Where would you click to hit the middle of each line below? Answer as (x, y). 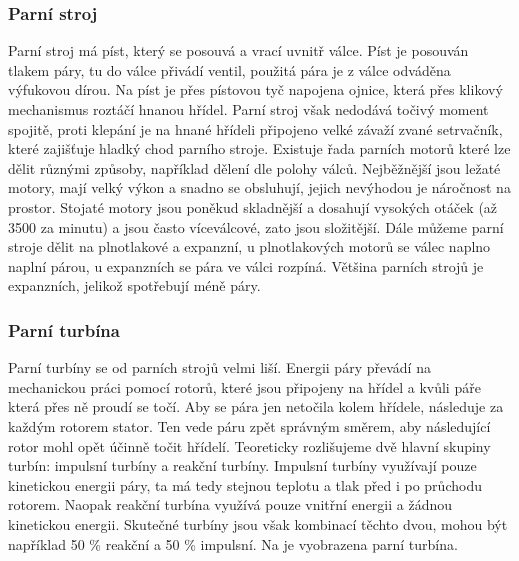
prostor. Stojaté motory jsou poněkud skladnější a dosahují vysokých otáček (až (253, 206)
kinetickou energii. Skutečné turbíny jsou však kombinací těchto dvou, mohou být (258, 523)
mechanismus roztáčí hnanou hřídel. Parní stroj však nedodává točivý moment (248, 109)
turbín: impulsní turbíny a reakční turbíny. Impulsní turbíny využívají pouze (242, 465)
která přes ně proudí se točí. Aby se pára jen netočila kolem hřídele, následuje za (256, 406)
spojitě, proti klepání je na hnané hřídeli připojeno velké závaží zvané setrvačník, (255, 128)
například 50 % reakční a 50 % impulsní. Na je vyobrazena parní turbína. (233, 543)
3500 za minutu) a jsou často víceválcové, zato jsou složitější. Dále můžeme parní (256, 226)
